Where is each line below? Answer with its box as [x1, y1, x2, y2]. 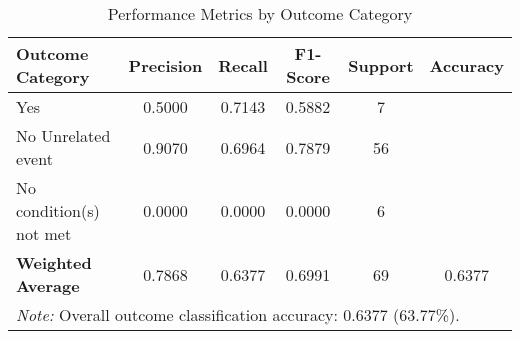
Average [16, 274, 80, 297]
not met [16, 222, 72, 245]
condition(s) [16, 199, 100, 222]
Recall [218, 53, 268, 77]
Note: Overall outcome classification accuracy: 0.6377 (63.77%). [16, 303, 460, 326]
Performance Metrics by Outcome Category [107, 2, 413, 25]
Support [348, 53, 414, 77]
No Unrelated [16, 124, 111, 147]
